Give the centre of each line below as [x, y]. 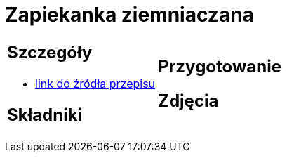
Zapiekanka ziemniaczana [129, 15]
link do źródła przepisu [95, 83]
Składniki [45, 114]
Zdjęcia [188, 100]
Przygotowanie [220, 66]
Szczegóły [50, 52]
